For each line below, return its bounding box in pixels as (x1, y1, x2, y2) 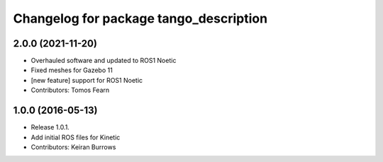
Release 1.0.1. (30, 123, 70, 132)
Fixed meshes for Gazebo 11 (30, 66, 113, 74)
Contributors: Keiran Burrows (30, 142, 116, 151)
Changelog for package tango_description (13, 11, 268, 26)
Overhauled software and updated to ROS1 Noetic (30, 57, 177, 65)
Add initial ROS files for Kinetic (30, 133, 121, 141)
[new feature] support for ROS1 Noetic (30, 76, 143, 84)
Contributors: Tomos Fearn (30, 86, 110, 95)
